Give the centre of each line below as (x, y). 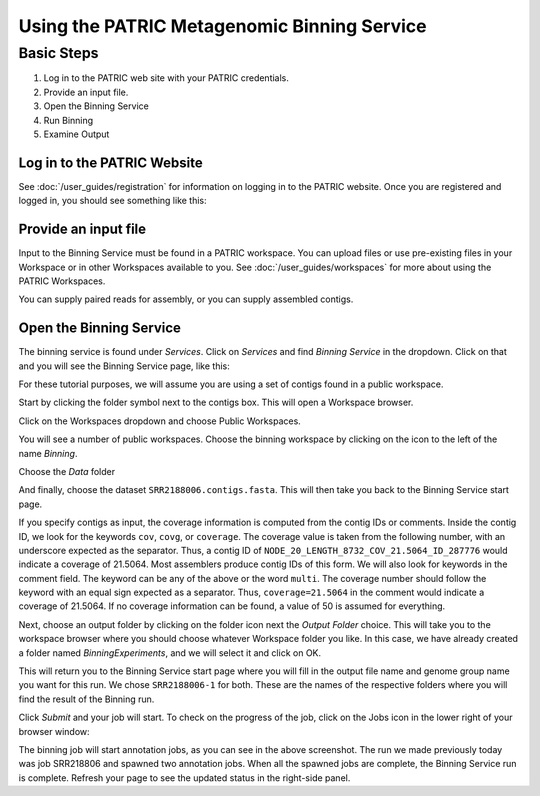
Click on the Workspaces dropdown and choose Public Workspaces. (160, 421)
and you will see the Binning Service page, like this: (124, 366)
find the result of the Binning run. (86, 699)
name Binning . (48, 453)
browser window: (54, 731)
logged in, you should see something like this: (112, 201)
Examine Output (76, 134)
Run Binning (68, 120)
